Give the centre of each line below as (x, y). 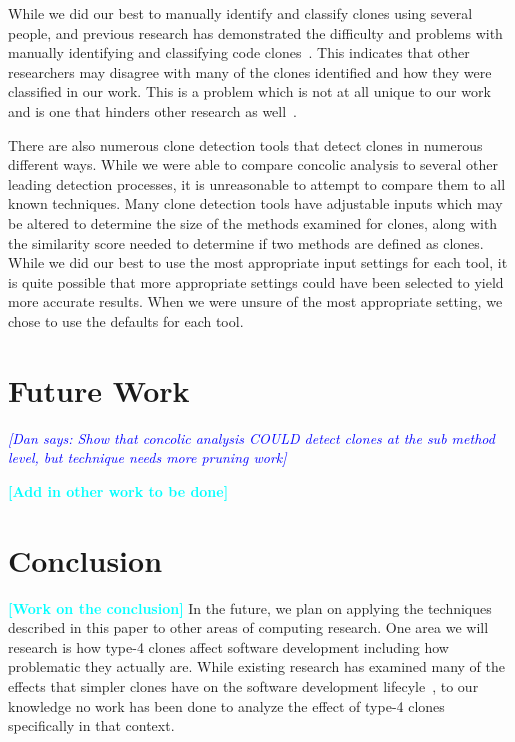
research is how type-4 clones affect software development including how (228, 646)
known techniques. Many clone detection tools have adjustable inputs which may (255, 203)
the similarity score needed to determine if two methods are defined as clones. (246, 242)
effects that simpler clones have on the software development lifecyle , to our (243, 685)
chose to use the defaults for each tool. (126, 320)
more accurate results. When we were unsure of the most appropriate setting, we (255, 301)
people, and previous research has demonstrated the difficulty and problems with (255, 32)
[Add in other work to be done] (118, 490)
